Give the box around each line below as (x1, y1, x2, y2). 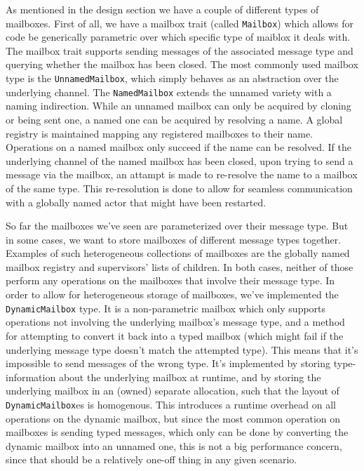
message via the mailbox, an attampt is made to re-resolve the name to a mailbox (6, 167, 358, 182)
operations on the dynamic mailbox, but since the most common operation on (6, 411, 341, 425)
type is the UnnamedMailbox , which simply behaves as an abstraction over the (6, 71, 339, 86)
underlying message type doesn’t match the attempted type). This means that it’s (6, 342, 358, 357)
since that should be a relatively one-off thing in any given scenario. (6, 452, 297, 467)
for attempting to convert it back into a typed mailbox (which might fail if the (6, 328, 344, 343)
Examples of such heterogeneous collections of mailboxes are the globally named (6, 246, 350, 260)
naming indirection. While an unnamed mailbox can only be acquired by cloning (6, 98, 351, 113)
